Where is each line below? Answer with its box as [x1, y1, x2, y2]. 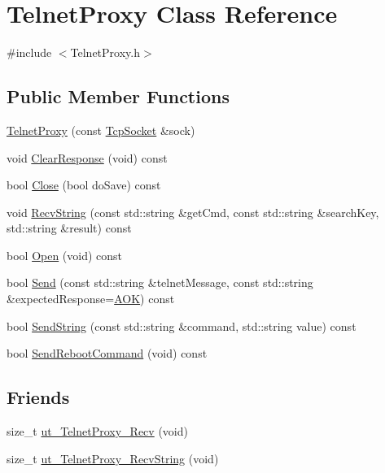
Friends [7, 384, 70, 410]
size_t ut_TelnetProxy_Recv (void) [7, 423, 188, 440]
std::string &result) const [7, 219, 132, 236]
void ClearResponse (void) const [7, 149, 168, 166]
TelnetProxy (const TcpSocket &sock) [7, 121, 195, 138]
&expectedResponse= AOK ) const [7, 290, 175, 307]
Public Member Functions [7, 84, 230, 109]
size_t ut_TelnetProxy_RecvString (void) [7, 449, 219, 466]
